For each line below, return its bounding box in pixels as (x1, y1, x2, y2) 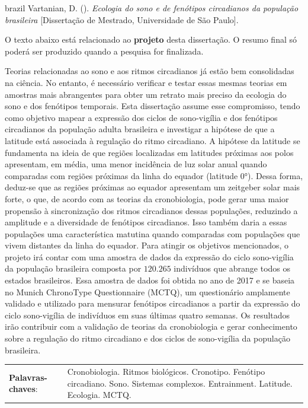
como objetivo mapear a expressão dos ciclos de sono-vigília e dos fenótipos (5, 111, 278, 123)
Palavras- (9, 371, 47, 383)
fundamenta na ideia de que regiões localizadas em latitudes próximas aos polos (5, 146, 294, 158)
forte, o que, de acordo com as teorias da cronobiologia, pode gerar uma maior (5, 192, 289, 205)
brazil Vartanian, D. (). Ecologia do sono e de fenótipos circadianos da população (5, 2, 299, 14)
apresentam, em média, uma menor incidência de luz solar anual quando (5, 158, 267, 170)
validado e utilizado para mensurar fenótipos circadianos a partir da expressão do (5, 297, 300, 310)
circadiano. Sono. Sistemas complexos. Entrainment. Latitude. (67, 377, 293, 389)
